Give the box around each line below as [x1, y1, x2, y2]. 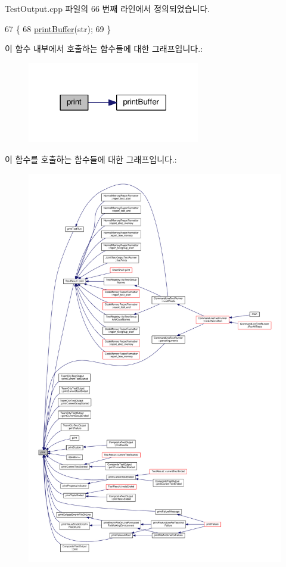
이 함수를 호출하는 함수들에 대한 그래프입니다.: [5, 153, 177, 166]
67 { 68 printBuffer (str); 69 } [5, 22, 111, 35]
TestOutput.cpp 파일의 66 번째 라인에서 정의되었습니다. [5, 2, 210, 14]
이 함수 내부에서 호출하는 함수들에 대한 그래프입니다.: [5, 42, 203, 55]
